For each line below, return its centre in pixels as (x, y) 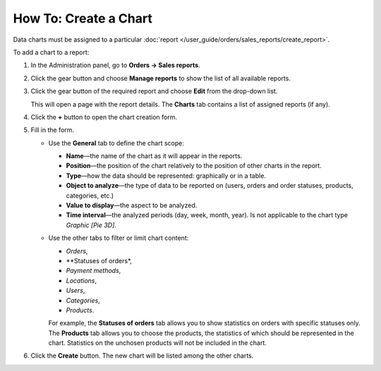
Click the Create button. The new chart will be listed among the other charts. (142, 355)
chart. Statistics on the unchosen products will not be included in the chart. (158, 343)
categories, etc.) (90, 195)
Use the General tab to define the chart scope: (116, 143)
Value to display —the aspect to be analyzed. (132, 205)
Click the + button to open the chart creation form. (104, 117)
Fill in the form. (52, 130)
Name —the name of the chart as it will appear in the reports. (154, 156)
